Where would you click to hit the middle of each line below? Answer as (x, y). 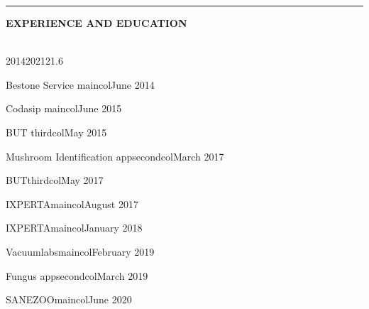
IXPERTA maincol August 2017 (72, 204)
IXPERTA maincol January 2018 (74, 228)
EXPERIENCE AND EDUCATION (97, 23)
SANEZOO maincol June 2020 (69, 299)
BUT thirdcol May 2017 (55, 180)
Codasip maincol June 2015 (64, 108)
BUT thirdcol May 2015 (56, 132)
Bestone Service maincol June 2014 (80, 84)
